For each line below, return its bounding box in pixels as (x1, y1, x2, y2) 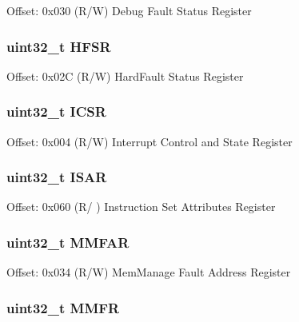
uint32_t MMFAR (6, 232, 130, 252)
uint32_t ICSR (6, 101, 106, 121)
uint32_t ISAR (6, 167, 107, 187)
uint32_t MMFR (6, 297, 120, 317)
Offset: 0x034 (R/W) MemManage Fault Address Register (6, 264, 291, 280)
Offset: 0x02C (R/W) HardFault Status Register (6, 67, 244, 84)
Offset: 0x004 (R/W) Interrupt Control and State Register (6, 133, 293, 149)
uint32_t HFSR (6, 36, 111, 56)
